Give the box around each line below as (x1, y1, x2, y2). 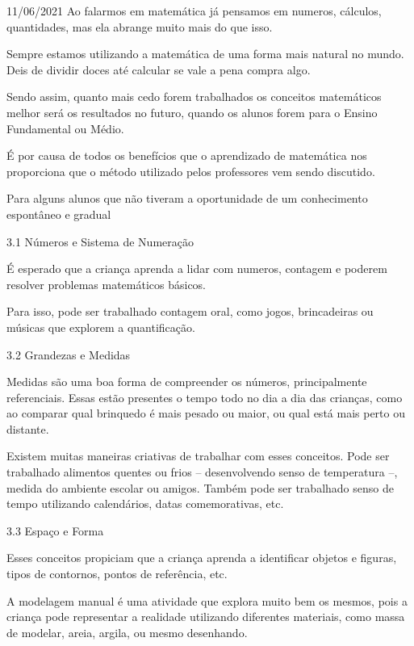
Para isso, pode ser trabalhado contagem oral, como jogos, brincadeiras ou (6, 303, 374, 320)
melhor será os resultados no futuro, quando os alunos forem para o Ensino (6, 103, 378, 120)
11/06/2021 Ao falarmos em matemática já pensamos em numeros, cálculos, (6, 2, 382, 19)
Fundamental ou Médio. (6, 120, 124, 136)
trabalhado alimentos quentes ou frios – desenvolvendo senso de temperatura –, (6, 464, 398, 480)
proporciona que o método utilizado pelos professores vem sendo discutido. (6, 162, 375, 179)
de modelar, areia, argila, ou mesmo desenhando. (6, 623, 248, 640)
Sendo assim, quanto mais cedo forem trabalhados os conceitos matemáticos (6, 88, 382, 105)
